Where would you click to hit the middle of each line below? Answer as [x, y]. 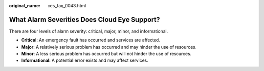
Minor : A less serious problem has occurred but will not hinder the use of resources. [106, 54]
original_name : [25, 6]
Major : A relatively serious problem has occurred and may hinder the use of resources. [109, 47]
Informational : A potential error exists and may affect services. [85, 60]
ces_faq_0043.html [67, 6]
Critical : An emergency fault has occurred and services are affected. [91, 40]
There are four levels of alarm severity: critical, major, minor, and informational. [88, 31]
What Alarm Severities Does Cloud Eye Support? [85, 19]
